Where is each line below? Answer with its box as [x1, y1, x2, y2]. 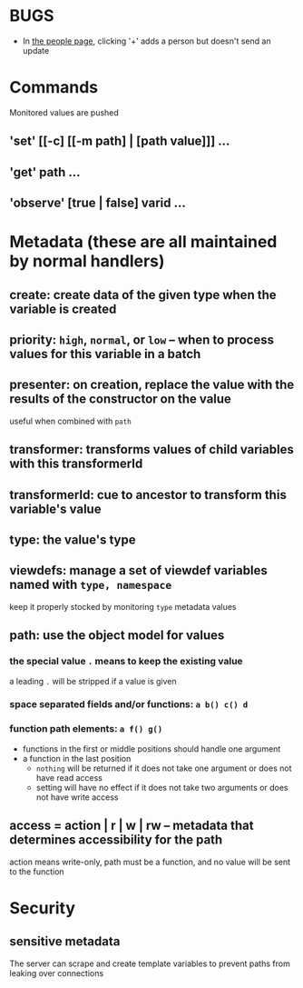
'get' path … [9, 165, 81, 180]
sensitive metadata [9, 933, 121, 950]
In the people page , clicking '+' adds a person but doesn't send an [22, 35, 271, 46]
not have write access [35, 792, 120, 803]
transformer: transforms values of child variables [9, 442, 295, 457]
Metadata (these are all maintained [9, 232, 278, 253]
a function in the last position [22, 753, 132, 763]
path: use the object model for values [9, 628, 225, 644]
